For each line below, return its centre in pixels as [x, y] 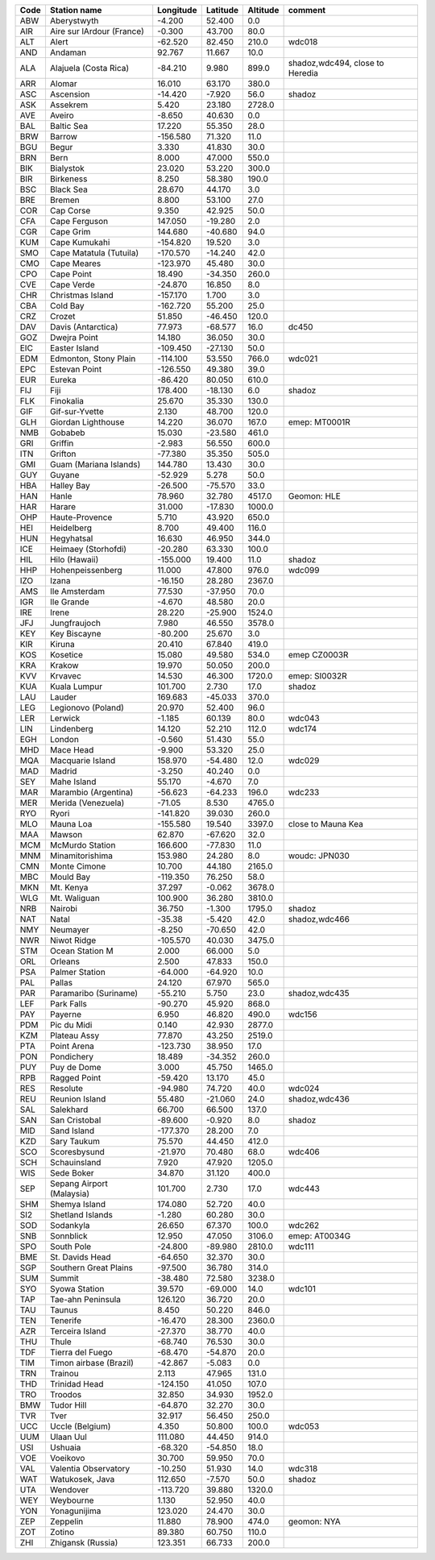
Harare [63, 506]
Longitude [177, 10]
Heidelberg [71, 528]
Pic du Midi [71, 1025]
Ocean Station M [81, 951]
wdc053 [304, 1426]
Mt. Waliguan [75, 898]
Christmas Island [82, 295]
